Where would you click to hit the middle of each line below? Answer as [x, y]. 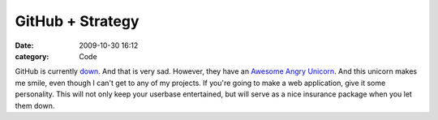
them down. [35, 105]
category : [32, 56]
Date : [24, 45]
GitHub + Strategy [77, 21]
